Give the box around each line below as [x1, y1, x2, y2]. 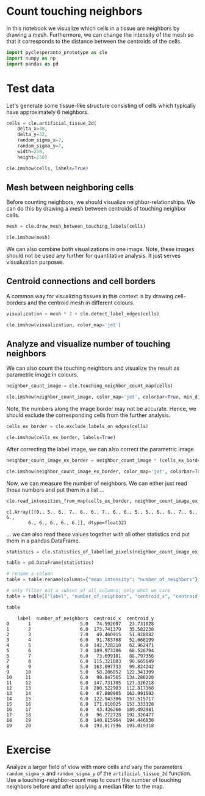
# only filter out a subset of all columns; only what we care [6, 588, 171, 594]
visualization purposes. [6, 258, 65, 266]
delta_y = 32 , [17, 132, 48, 138]
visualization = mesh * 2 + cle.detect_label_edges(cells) [6, 310, 160, 317]
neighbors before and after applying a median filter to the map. [6, 783, 165, 790]
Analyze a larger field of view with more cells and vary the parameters [6, 763, 183, 770]
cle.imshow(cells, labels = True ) [6, 165, 88, 171]
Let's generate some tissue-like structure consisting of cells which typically [6, 102, 196, 109]
